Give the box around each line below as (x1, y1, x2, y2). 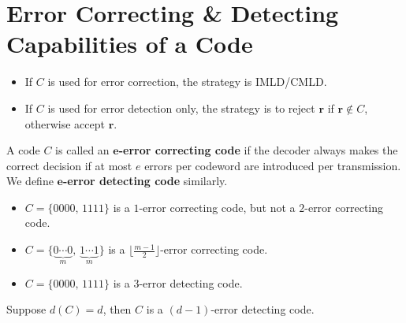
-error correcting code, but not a (139, 199, 296, 215)
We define (6, 173, 54, 189)
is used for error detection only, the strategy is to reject (47, 99, 315, 116)
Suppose (6, 301, 47, 317)
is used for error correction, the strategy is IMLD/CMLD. (47, 73, 327, 90)
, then (102, 301, 132, 317)
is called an (55, 142, 110, 158)
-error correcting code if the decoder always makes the (118, 142, 398, 158)
